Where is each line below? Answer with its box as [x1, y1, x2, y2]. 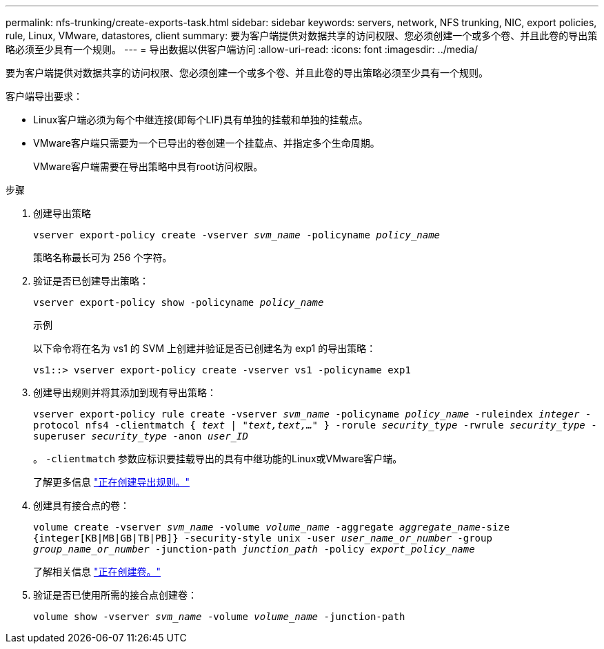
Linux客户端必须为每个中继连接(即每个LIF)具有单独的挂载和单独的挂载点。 [33, 114, 368, 125]
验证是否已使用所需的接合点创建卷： [33, 589, 197, 601]
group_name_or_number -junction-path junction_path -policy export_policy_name [33, 544, 475, 555]
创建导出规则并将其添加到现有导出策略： [33, 387, 217, 398]
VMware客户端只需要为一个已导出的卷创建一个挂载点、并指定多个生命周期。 [33, 137, 380, 149]
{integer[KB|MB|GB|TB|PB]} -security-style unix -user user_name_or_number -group [33, 533, 492, 544]
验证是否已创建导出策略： [33, 275, 149, 287]
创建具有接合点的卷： [33, 499, 130, 511]
